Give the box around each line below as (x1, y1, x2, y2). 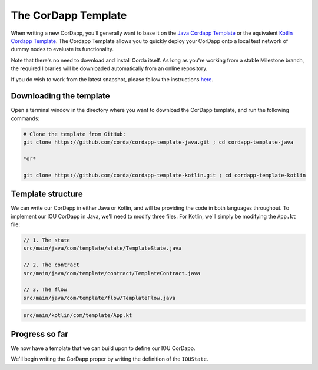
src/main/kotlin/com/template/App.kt (23, 312, 132, 319)
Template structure (11, 189, 83, 199)
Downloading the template (11, 91, 110, 101)
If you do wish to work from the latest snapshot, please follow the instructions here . (11, 75, 214, 82)
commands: (11, 115, 40, 122)
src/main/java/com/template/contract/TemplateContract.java (23, 270, 201, 276)
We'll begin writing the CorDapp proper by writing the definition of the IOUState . (11, 355, 208, 362)
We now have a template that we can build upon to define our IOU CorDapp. (11, 345, 196, 352)
